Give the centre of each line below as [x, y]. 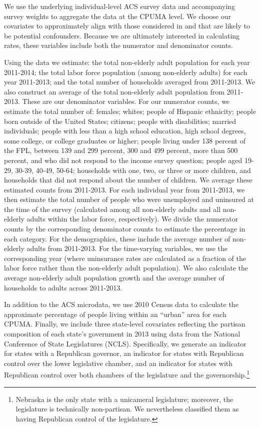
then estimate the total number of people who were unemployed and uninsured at [129, 199]
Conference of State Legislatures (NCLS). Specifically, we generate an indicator [125, 343]
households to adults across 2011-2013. [63, 287]
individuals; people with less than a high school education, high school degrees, [125, 131]
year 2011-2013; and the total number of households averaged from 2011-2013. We [129, 82]
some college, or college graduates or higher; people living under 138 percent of [125, 140]
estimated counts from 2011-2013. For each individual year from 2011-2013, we [124, 189]
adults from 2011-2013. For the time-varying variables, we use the [127, 248]
